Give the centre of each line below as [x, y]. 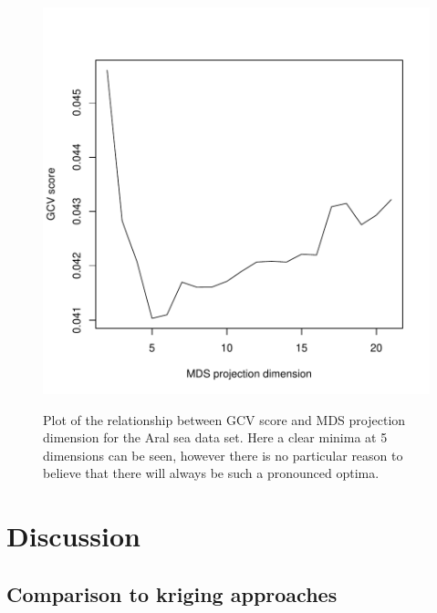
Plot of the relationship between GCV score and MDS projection [224, 419]
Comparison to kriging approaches [172, 593]
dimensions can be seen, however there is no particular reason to [223, 455]
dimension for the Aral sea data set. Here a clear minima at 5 [215, 437]
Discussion [73, 536]
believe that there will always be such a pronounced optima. [211, 473]
